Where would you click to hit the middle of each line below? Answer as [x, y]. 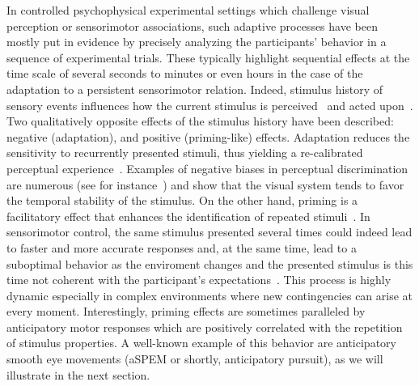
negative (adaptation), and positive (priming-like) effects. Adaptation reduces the [208, 136]
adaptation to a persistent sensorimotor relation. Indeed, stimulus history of [195, 89]
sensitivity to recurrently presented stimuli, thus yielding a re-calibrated [185, 153]
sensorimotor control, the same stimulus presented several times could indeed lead [209, 232]
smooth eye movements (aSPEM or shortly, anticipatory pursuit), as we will [195, 359]
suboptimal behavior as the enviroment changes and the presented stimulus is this [210, 263]
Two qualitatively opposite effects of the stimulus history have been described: [200, 121]
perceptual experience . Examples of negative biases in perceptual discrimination [207, 168]
